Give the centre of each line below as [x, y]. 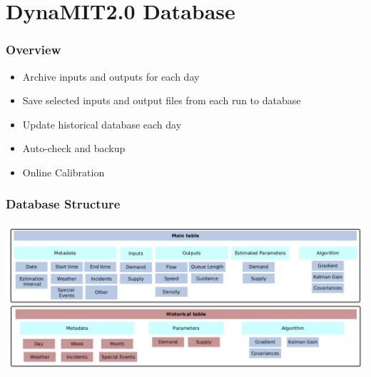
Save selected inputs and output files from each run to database [162, 100]
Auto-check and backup [74, 148]
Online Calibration [63, 172]
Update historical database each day [102, 124]
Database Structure [63, 204]
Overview [34, 50]
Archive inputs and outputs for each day [111, 76]
